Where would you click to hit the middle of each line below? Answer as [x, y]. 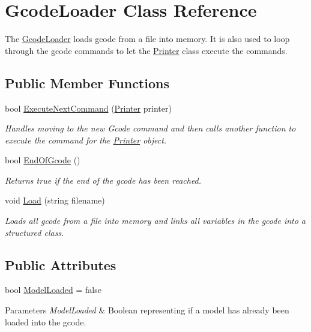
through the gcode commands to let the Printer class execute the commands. [146, 50]
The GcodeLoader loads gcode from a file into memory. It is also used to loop [147, 39]
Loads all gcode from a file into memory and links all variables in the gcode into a [155, 221]
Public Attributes [61, 264]
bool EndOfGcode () [43, 160]
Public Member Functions [87, 83]
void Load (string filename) [55, 200]
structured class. [35, 232]
